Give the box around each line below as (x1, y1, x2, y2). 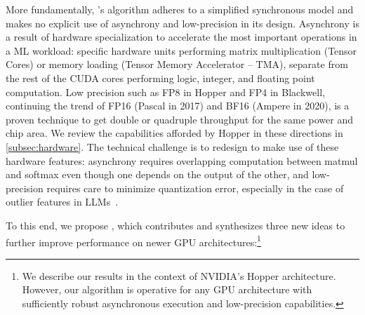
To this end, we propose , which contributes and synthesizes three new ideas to (6, 217, 345, 232)
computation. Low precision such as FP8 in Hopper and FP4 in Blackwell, (6, 84, 325, 99)
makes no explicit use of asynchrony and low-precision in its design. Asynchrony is (6, 15, 359, 30)
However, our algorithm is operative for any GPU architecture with (22, 282, 312, 297)
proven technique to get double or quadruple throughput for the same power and (6, 112, 354, 126)
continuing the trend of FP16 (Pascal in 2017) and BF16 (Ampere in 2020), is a (6, 98, 350, 113)
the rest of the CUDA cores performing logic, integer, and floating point (6, 70, 315, 85)
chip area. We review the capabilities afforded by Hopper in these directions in (6, 126, 343, 140)
